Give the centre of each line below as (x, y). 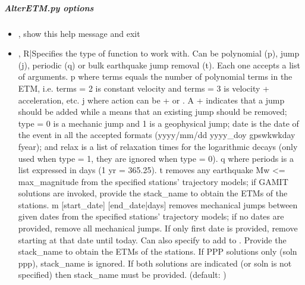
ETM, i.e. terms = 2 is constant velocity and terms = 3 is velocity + (144, 88)
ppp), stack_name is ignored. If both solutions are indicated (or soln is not (155, 263)
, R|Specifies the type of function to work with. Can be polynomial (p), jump (159, 53)
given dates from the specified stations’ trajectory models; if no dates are (151, 216)
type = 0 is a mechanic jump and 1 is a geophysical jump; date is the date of (158, 123)
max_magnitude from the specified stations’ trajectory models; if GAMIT (153, 181)
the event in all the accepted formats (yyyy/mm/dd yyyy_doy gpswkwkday (157, 135)
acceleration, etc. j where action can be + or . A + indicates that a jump (151, 100)
